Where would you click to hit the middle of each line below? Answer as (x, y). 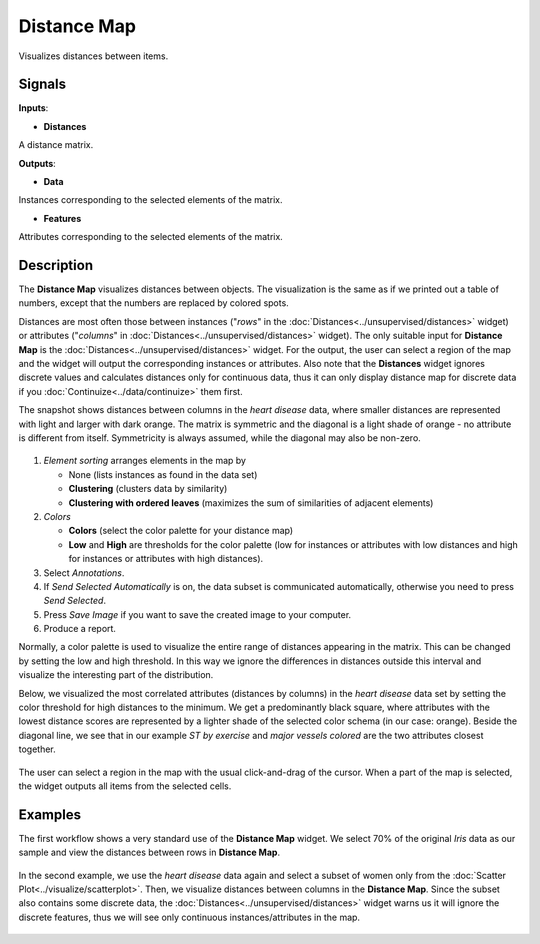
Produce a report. (80, 629)
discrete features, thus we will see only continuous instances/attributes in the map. (189, 917)
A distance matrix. (56, 145)
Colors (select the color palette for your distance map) (181, 531)
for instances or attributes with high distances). (166, 559)
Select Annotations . (84, 572)
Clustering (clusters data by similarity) (148, 489)
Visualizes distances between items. (93, 56)
